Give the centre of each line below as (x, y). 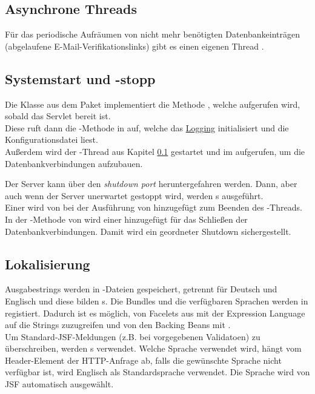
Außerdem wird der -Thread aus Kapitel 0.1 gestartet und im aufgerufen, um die (155, 151)
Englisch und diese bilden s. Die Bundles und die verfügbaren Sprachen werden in (157, 300)
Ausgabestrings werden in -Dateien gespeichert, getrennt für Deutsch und (141, 289)
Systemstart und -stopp (80, 78)
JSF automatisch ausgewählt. (59, 384)
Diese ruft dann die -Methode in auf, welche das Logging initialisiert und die (147, 127)
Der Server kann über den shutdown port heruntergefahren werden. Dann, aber (151, 184)
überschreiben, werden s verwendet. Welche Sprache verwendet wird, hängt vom (153, 348)
